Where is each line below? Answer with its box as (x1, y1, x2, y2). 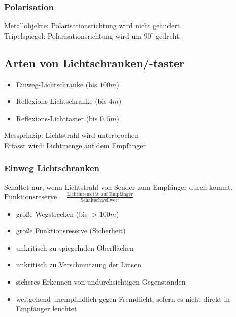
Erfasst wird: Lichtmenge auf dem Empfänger (4, 139, 146, 150)
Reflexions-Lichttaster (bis (16, 113, 98, 123)
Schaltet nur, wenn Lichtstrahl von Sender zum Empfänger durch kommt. (4, 181, 233, 192)
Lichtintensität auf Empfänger (66, 192, 133, 197)
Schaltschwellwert (80, 197, 120, 203)
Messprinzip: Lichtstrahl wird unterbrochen (4, 130, 139, 140)
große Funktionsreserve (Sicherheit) (16, 225, 126, 236)
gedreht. (156, 30, 181, 41)
